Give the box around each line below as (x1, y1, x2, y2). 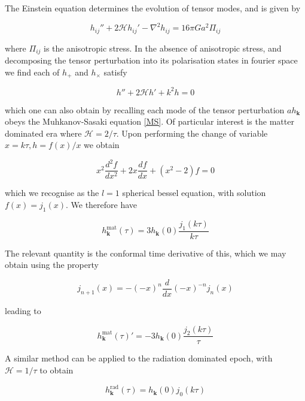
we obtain (84, 138, 120, 151)
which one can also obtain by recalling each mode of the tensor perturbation (5, 103, 285, 116)
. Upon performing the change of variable (116, 126, 268, 139)
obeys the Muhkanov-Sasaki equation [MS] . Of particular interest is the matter (5, 115, 294, 128)
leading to (5, 304, 41, 316)
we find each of (5, 65, 60, 78)
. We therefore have (65, 198, 138, 211)
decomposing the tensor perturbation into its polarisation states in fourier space (5, 54, 298, 66)
